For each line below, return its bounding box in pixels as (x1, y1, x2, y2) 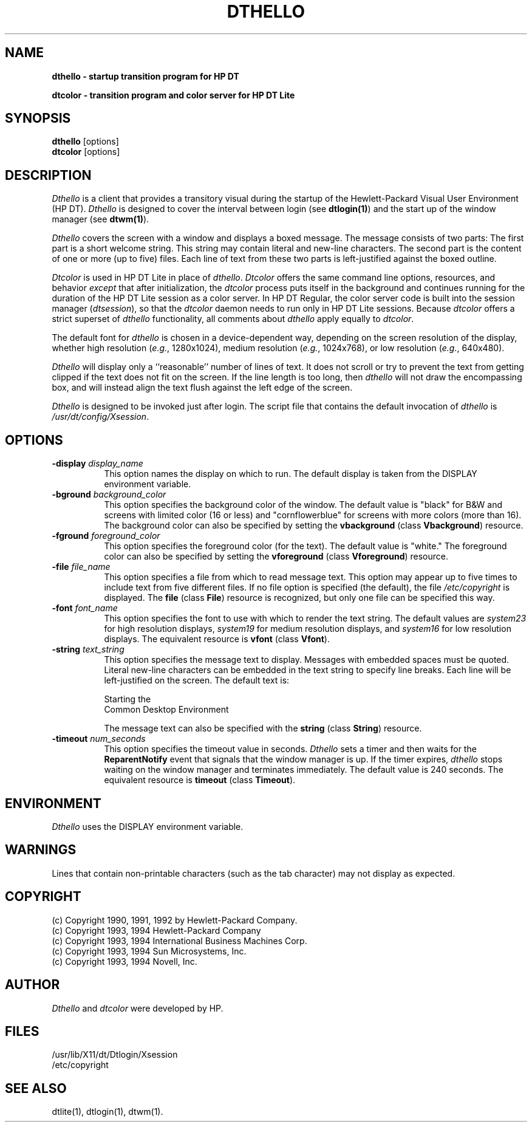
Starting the (104, 694, 151, 705)
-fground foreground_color (52, 530, 160, 541)
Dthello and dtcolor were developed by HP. (52, 1002, 223, 1013)
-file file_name (52, 561, 111, 572)
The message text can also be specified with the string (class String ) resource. (104, 723, 422, 734)
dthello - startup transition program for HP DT (52, 70, 239, 81)
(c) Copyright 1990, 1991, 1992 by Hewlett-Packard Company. (52, 914, 298, 925)
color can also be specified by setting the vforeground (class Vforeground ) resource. (104, 551, 449, 562)
